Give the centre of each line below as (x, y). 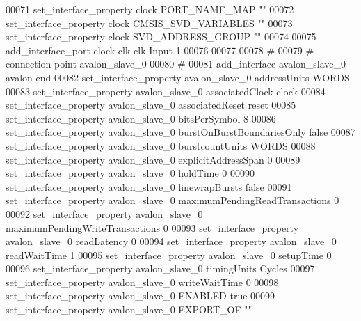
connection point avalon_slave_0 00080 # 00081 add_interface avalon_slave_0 (176, 64)
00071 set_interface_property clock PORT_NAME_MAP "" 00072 (150, 9)
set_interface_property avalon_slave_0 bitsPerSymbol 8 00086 (141, 118)
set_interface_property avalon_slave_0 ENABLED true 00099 (141, 296)
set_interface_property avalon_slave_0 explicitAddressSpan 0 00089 (153, 159)
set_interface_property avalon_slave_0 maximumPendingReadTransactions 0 (173, 200)
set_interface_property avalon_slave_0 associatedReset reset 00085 (151, 105)
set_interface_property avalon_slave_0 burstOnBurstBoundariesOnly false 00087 (180, 132)
